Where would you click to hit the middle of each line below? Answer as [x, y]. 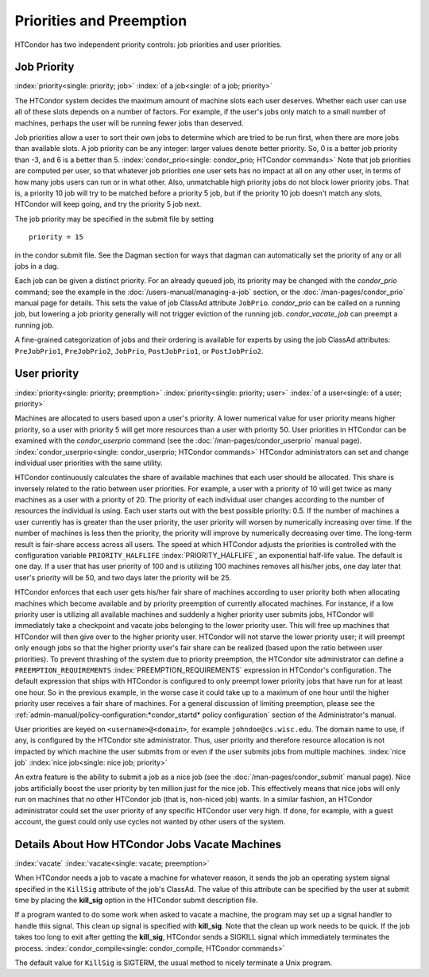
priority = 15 [56, 237]
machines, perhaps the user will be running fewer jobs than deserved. [129, 122]
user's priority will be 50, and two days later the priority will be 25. [123, 577]
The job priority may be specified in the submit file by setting [114, 219]
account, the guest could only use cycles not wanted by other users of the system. [150, 822]
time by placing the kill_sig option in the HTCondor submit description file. [136, 900]
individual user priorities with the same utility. [89, 463]
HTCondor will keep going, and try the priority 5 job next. [108, 204]
